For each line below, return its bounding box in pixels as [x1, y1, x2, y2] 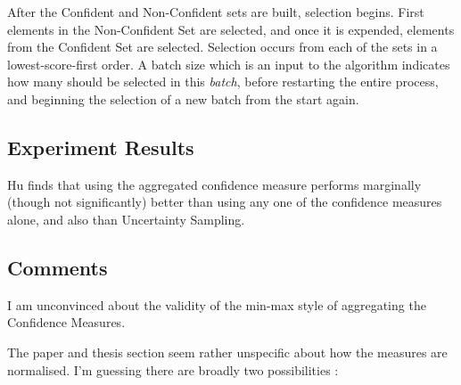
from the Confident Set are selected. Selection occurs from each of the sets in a [7, 37, 438, 56]
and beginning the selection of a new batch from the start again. [7, 89, 359, 108]
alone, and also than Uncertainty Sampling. [7, 209, 245, 228]
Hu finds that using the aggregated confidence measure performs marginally [7, 175, 422, 193]
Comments [7, 253, 108, 281]
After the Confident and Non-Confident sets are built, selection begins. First [7, 3, 424, 20]
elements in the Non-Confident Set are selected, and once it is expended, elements [7, 20, 455, 38]
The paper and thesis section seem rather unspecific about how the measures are [7, 342, 448, 361]
